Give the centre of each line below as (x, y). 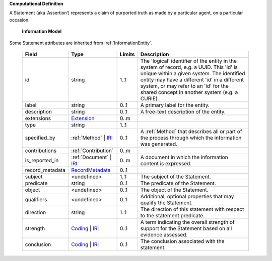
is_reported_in (42, 160)
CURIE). (150, 98)
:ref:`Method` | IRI (92, 138)
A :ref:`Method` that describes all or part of (191, 132)
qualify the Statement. (166, 202)
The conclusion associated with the (182, 241)
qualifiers (36, 199)
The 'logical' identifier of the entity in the (188, 61)
